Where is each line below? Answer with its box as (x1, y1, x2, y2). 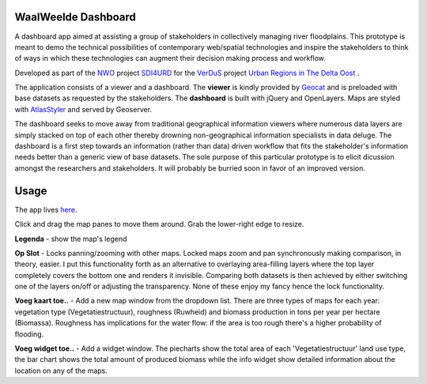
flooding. (14, 329, 44, 339)
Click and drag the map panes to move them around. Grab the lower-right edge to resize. (14, 220, 304, 229)
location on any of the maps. (14, 366, 108, 375)
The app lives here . (14, 205, 77, 214)
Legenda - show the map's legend (14, 234, 127, 243)
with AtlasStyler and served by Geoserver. (14, 104, 153, 114)
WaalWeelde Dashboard (14, 10, 136, 24)
